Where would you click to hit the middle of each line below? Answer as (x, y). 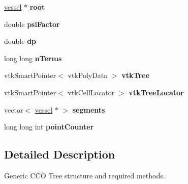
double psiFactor (32, 24)
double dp (20, 41)
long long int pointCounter (49, 127)
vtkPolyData (88, 75)
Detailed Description (60, 154)
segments (89, 109)
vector (14, 109)
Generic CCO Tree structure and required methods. (85, 175)
